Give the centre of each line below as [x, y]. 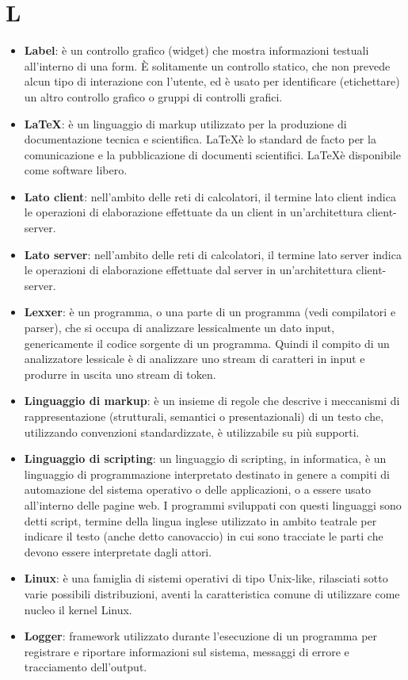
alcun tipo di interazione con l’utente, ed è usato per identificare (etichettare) [212, 81]
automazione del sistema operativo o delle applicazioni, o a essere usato [197, 489]
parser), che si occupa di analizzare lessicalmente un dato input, [179, 328]
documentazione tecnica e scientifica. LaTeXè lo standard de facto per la [200, 139]
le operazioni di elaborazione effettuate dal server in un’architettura [188, 270]
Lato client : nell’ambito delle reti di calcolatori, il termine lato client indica [210, 196]
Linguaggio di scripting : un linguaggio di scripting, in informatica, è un [205, 458]
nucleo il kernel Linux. [78, 609]
